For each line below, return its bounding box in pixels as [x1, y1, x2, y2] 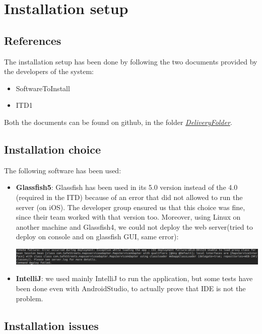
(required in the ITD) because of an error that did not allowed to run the [16, 191, 243, 202]
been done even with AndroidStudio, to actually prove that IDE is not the [16, 283, 246, 294]
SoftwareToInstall [16, 83, 70, 93]
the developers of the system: [4, 66, 94, 77]
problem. [16, 293, 43, 303]
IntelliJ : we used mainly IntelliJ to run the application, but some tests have [16, 273, 253, 284]
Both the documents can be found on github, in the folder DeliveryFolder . [4, 116, 232, 127]
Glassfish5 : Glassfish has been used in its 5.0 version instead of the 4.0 [16, 182, 238, 192]
